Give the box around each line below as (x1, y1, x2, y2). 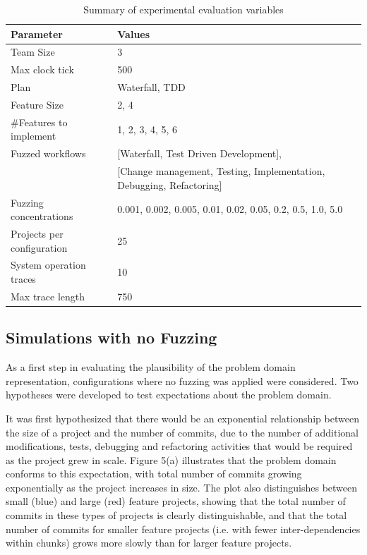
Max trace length (11, 288, 85, 303)
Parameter (11, 26, 63, 41)
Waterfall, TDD (117, 80, 186, 94)
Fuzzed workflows (11, 146, 86, 161)
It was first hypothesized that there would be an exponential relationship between (6, 410, 359, 425)
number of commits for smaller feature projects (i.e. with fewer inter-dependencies (6, 521, 361, 536)
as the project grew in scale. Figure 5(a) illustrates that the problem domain (6, 452, 337, 467)
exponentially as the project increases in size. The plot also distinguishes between (6, 480, 358, 494)
